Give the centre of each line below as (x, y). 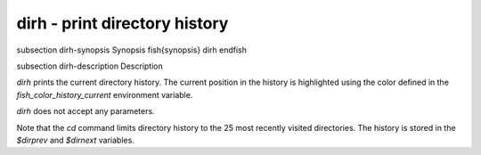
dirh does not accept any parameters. (86, 111)
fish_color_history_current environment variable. (105, 94)
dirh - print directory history (122, 23)
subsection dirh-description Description (90, 66)
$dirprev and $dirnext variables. (76, 140)
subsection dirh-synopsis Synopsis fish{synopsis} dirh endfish (132, 50)
